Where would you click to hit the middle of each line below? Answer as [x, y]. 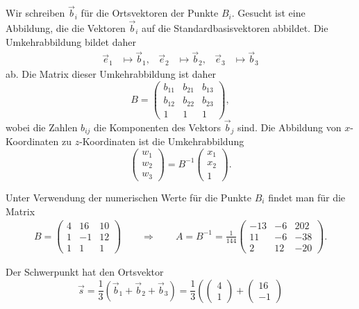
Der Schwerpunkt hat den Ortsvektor [85, 272]
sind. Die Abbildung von [289, 127]
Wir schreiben [35, 13]
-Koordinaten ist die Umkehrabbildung [162, 141]
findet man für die [307, 197]
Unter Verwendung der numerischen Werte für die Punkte [129, 197]
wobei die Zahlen [42, 127]
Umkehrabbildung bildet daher [71, 41]
